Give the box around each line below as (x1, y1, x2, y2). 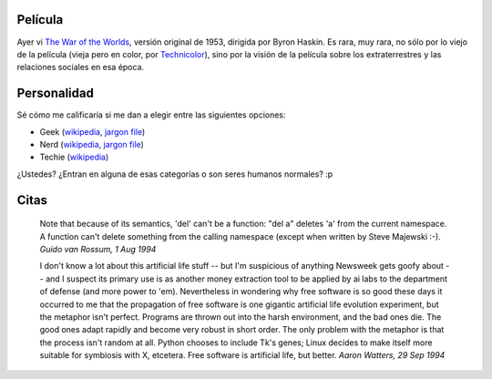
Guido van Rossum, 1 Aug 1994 (39, 243, 157, 254)
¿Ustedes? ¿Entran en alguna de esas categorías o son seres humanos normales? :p (16, 169, 333, 179)
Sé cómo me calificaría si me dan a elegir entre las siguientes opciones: (16, 109, 286, 120)
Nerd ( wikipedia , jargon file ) (39, 138, 145, 149)
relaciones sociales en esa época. (16, 62, 145, 73)
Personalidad (16, 86, 95, 101)
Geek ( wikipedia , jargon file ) (39, 126, 146, 137)
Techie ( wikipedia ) (39, 151, 109, 163)
